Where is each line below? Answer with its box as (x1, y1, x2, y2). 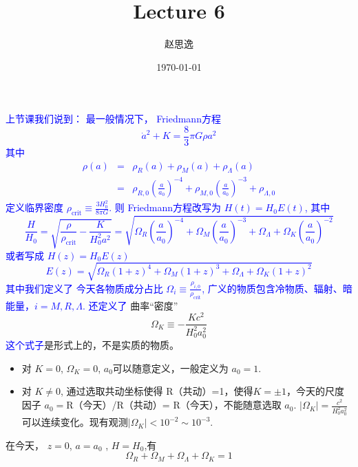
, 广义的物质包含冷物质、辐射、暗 (202, 281, 352, 295)
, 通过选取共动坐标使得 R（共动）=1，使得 (61, 384, 253, 398)
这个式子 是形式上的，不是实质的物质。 (6, 338, 179, 352)
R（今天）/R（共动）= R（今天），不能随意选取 (66, 398, 282, 412)
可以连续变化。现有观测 (21, 415, 128, 429)
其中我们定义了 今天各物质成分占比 (6, 281, 163, 295)
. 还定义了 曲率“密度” (82, 298, 178, 312)
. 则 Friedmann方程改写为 (109, 200, 222, 215)
